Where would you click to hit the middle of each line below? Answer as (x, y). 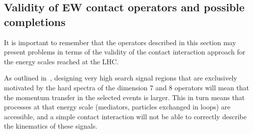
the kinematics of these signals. (51, 126)
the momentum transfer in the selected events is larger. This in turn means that (125, 97)
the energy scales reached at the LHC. (61, 61)
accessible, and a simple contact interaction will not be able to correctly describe (125, 116)
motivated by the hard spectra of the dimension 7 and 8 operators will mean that (126, 87)
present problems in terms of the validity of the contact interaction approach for (125, 52)
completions (35, 21)
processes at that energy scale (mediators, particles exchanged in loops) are (117, 107)
